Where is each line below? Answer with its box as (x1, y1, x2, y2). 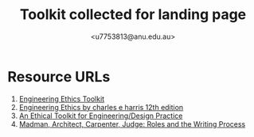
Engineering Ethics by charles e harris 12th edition (18, 102, 184, 112)
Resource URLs (7, 67, 111, 86)
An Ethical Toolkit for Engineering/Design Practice (18, 111, 183, 120)
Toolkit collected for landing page (19, 6, 247, 24)
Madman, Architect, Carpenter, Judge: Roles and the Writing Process (18, 119, 246, 128)
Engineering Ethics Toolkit (18, 93, 105, 104)
